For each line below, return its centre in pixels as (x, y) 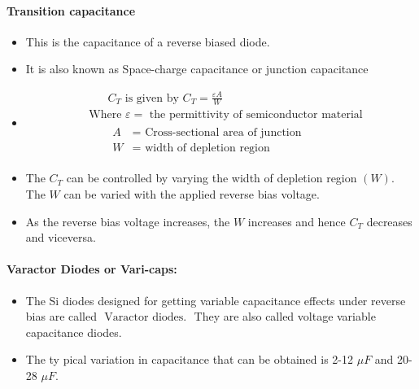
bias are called (61, 316)
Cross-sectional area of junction (223, 133)
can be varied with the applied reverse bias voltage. (192, 194)
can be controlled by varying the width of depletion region (212, 178)
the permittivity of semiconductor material (256, 115)
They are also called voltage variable (285, 316)
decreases (389, 221)
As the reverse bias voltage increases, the (128, 221)
